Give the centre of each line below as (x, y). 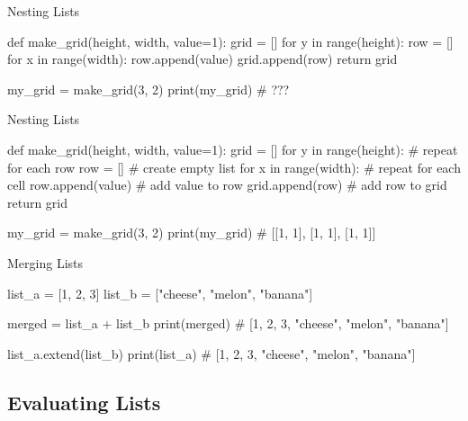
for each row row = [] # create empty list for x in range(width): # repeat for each (234, 167)
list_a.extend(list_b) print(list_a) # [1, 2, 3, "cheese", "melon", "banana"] (211, 353)
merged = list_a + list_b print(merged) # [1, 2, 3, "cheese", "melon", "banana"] (228, 323)
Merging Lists (45, 262)
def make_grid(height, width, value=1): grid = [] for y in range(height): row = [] (230, 41)
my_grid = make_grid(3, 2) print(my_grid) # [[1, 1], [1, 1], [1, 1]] (192, 233)
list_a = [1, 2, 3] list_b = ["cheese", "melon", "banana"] (160, 293)
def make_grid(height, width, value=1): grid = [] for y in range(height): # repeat (233, 149)
